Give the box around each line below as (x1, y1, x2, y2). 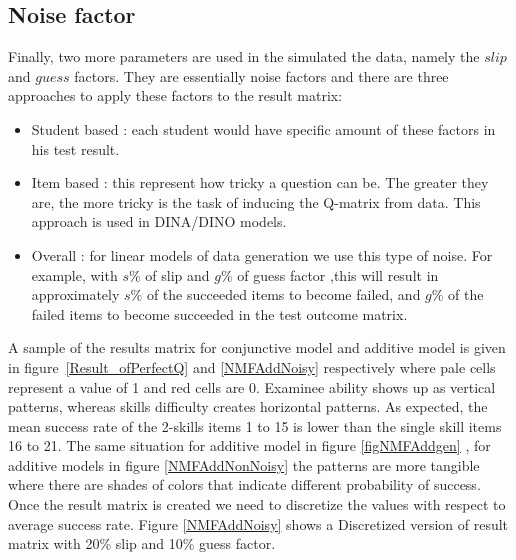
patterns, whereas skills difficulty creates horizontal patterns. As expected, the (8, 396, 488, 417)
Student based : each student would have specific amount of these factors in (31, 118, 496, 139)
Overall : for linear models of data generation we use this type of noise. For (31, 244, 493, 265)
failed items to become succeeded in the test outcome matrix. (31, 303, 408, 324)
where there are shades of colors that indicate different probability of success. (8, 474, 481, 495)
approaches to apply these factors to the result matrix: (8, 85, 343, 106)
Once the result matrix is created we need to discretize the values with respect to (8, 494, 506, 515)
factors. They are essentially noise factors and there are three (74, 65, 449, 86)
